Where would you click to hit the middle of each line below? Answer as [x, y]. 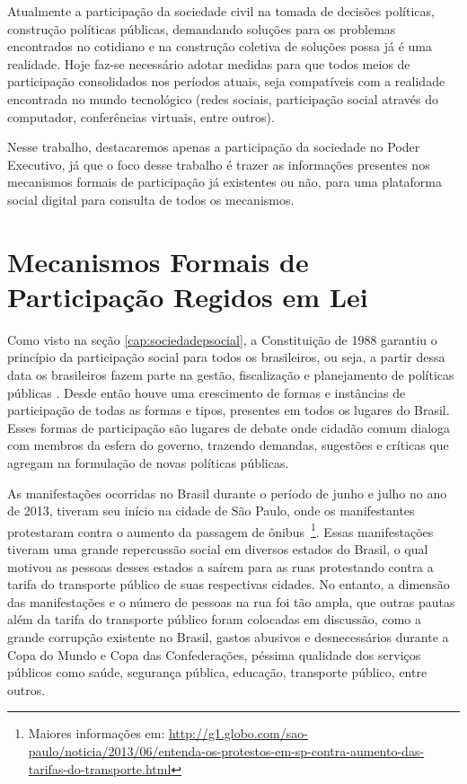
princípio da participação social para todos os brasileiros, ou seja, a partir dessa [226, 357]
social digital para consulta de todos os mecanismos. [151, 199]
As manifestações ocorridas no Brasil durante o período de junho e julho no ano [227, 493]
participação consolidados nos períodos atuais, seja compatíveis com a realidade [226, 81]
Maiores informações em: [97, 733]
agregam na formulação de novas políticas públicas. [148, 462]
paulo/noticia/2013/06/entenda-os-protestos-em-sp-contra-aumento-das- [226, 750]
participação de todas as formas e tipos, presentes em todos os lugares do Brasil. [229, 410]
